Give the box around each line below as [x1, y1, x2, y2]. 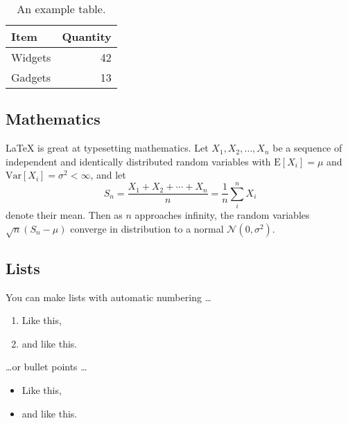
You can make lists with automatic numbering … [6, 289, 211, 304]
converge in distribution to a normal [70, 221, 224, 235]
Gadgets [11, 69, 51, 85]
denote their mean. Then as [6, 208, 123, 222]
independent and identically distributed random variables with [6, 154, 271, 168]
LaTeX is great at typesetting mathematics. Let [6, 141, 209, 155]
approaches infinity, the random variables [134, 208, 310, 222]
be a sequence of [272, 141, 342, 155]
